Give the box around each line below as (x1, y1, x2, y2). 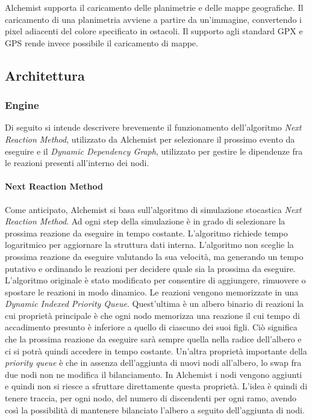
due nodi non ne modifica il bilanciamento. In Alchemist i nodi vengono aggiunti (5, 368, 302, 380)
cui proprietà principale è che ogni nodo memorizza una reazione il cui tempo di (5, 309, 300, 321)
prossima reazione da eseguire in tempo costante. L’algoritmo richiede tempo (5, 226, 288, 239)
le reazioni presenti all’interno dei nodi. (5, 156, 149, 169)
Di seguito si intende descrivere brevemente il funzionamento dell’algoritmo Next (5, 121, 302, 134)
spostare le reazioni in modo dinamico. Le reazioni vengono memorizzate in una (5, 285, 299, 298)
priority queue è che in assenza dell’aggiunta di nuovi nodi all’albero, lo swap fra (5, 356, 302, 369)
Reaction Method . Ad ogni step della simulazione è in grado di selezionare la (5, 215, 285, 227)
